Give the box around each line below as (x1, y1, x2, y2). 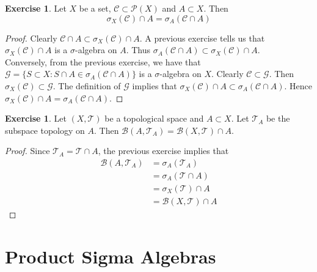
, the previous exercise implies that (98, 144, 229, 157)
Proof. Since (5, 144, 50, 157)
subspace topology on (5, 123, 85, 136)
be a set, (79, 2, 111, 14)
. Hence (284, 79, 312, 92)
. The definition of (53, 79, 121, 92)
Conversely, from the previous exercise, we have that (5, 55, 201, 68)
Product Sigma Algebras (5, 243, 216, 268)
